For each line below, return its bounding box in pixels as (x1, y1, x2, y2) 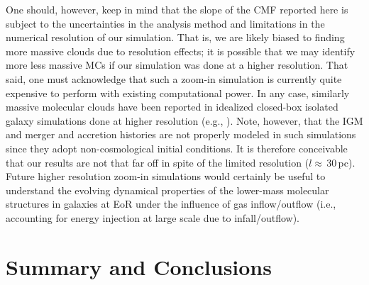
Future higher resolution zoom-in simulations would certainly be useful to (6, 169, 326, 184)
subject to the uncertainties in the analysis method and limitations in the (6, 16, 325, 30)
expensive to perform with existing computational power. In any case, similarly (6, 85, 350, 100)
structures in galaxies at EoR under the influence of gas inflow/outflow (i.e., (6, 196, 336, 211)
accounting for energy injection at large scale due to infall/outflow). (6, 210, 299, 225)
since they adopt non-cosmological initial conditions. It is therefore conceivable (6, 140, 348, 155)
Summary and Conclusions (6, 252, 272, 281)
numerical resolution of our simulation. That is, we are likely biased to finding (6, 30, 345, 45)
